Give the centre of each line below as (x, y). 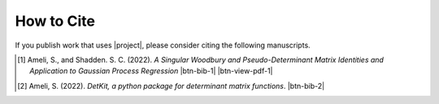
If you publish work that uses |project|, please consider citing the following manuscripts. (163, 45)
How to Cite (55, 21)
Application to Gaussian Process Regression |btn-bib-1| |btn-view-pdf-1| (151, 71)
